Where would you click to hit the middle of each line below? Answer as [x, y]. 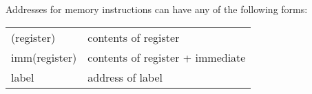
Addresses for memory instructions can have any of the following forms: [157, 9]
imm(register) [44, 57]
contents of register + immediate [167, 57]
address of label [125, 77]
